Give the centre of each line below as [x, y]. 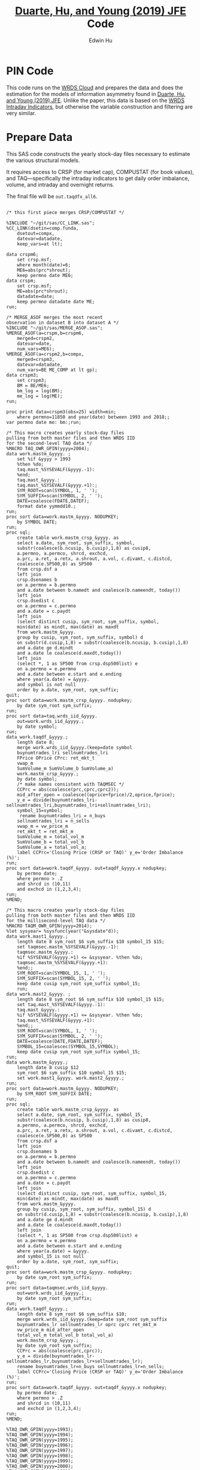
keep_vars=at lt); [40, 244]
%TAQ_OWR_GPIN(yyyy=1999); [40, 1461]
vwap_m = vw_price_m [43, 826]
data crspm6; [22, 254]
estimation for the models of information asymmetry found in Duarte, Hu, [96, 94]
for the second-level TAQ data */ [49, 443]
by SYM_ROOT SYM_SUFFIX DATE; [55, 1094]
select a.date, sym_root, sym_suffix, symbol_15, [80, 1114]
